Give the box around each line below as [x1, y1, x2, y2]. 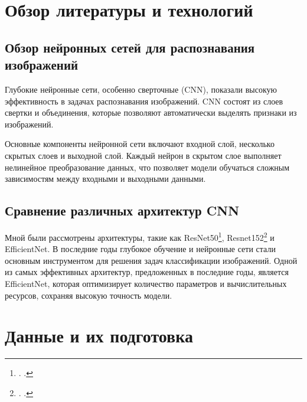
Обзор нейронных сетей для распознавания [5, 38, 255, 56]
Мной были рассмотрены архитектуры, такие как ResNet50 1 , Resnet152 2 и [5, 229, 275, 243]
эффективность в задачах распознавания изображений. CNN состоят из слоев [5, 94, 283, 107]
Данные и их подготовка [5, 323, 193, 348]
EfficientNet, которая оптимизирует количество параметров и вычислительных [5, 277, 287, 289]
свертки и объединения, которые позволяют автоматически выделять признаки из [5, 106, 297, 119]
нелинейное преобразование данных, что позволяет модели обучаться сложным [5, 161, 290, 173]
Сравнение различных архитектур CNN [5, 201, 240, 220]
